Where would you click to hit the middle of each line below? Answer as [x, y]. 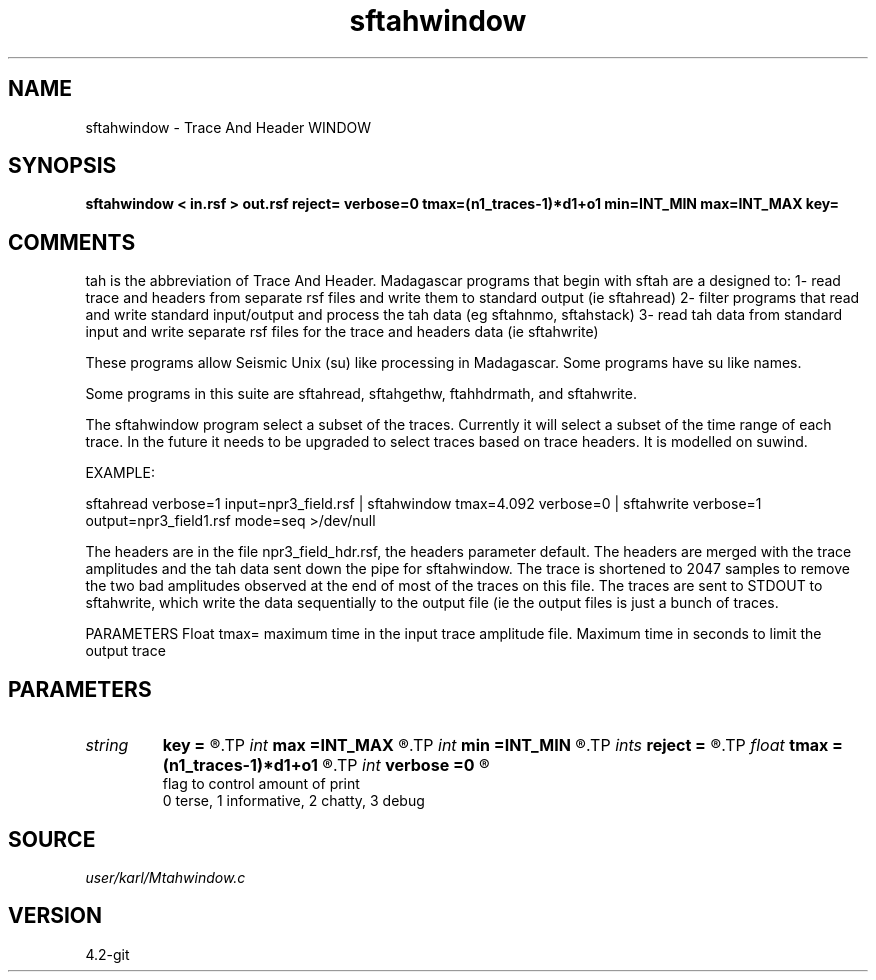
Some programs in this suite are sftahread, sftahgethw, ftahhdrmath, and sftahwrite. [361, 394]
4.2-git [107, 954]
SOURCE [52, 839]
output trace [125, 651]
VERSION [55, 916]
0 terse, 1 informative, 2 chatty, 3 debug [293, 801]
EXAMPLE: [120, 473]
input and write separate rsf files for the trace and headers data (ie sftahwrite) [342, 332]
